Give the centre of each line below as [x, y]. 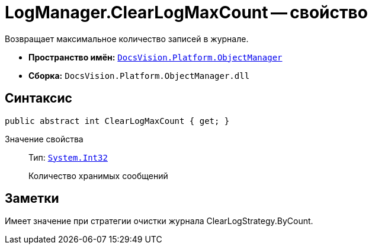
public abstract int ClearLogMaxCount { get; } [117, 121]
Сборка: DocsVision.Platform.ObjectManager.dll [139, 75]
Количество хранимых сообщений [98, 175]
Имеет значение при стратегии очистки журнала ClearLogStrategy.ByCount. [159, 221]
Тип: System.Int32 [68, 157]
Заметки [32, 199]
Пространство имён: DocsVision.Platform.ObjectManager [155, 57]
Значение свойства [44, 139]
